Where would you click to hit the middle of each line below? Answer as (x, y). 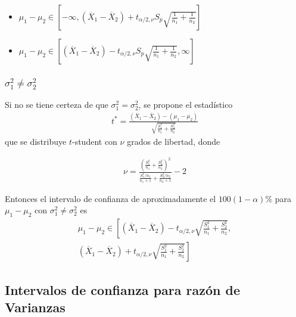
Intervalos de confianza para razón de (122, 289)
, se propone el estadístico (186, 104)
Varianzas (35, 307)
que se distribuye (36, 141)
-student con (94, 141)
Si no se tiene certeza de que (57, 104)
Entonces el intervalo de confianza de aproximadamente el (110, 198)
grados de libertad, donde (174, 141)
